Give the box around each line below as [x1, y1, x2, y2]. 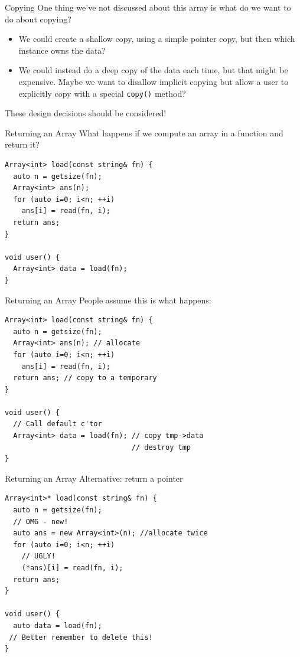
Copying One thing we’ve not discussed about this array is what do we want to [5, 1, 291, 13]
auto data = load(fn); [13, 621, 102, 630]
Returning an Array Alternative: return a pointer [5, 472, 183, 484]
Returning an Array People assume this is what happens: [5, 293, 211, 306]
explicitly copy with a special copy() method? [18, 87, 186, 99]
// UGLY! [21, 552, 56, 561]
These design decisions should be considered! [5, 107, 167, 119]
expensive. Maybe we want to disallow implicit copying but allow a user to [18, 75, 289, 87]
